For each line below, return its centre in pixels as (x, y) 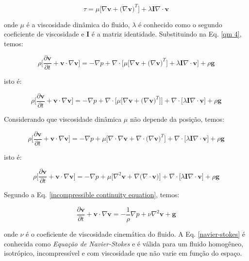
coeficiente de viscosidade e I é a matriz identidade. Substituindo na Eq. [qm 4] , (123, 34)
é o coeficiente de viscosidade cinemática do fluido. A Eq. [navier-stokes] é (136, 233)
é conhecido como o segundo (180, 24)
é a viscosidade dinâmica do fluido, (78, 24)
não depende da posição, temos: (177, 119)
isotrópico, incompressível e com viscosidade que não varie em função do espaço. (123, 253)
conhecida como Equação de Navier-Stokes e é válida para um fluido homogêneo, (124, 243)
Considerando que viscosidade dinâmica (63, 119)
